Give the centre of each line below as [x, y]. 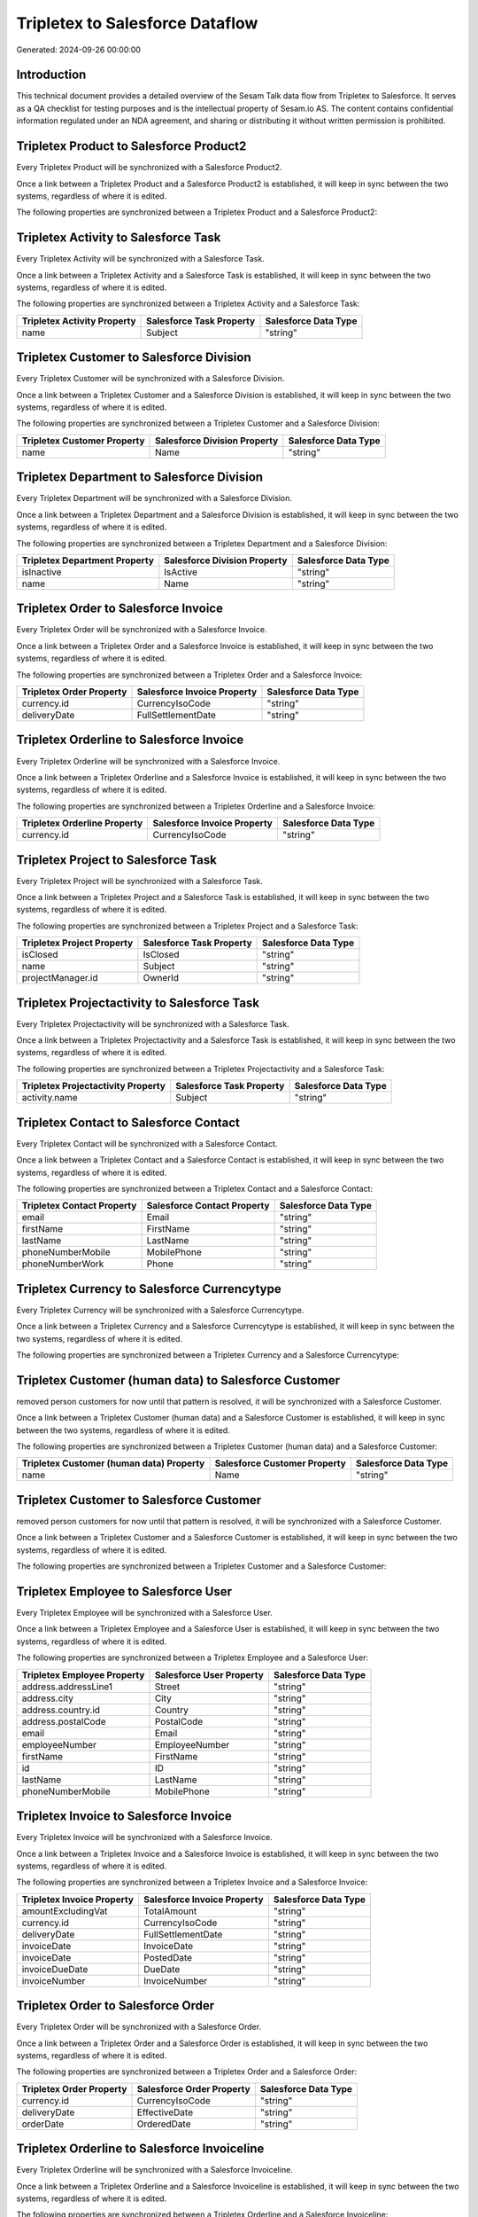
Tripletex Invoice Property [78, 1900]
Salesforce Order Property [194, 2088]
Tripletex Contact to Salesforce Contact [128, 1122]
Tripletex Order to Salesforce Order [116, 2005]
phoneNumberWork [63, 1264]
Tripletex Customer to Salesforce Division [134, 358]
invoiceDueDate [55, 1969]
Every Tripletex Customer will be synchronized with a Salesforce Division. [150, 379]
